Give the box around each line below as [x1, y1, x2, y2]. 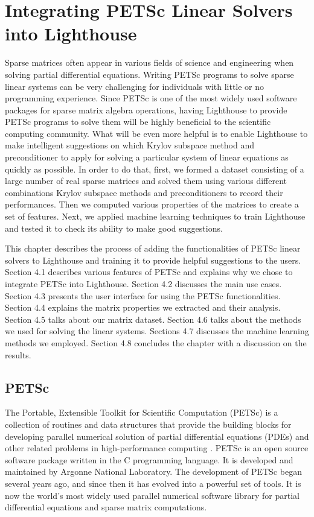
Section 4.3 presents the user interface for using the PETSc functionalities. [5, 289, 281, 302]
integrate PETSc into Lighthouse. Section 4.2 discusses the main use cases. [5, 278, 282, 290]
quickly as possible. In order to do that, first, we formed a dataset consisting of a [5, 162, 304, 175]
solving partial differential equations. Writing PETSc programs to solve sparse [5, 68, 294, 80]
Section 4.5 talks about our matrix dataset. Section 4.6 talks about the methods [5, 312, 301, 325]
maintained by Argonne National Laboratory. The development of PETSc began [5, 465, 302, 478]
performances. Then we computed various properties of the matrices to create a [5, 198, 299, 211]
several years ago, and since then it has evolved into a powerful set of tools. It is [5, 477, 301, 489]
